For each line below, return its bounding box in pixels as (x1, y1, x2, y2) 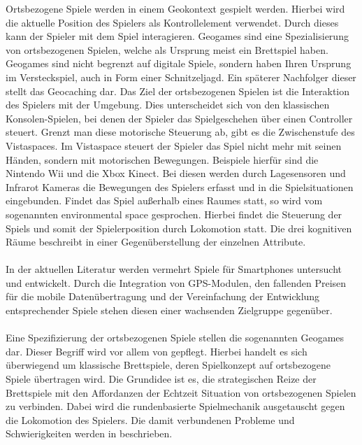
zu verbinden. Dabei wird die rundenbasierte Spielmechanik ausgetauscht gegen (6, 399, 345, 414)
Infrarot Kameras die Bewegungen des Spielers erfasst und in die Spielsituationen (6, 179, 354, 194)
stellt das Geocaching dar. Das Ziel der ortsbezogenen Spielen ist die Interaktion (6, 83, 349, 98)
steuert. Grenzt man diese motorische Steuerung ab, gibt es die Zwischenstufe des (6, 125, 355, 139)
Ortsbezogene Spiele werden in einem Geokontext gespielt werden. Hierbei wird (6, 1, 345, 15)
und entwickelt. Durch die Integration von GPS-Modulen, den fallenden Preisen (6, 275, 347, 290)
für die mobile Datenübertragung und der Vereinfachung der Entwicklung (6, 289, 320, 304)
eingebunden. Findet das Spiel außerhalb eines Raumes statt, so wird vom (6, 193, 323, 208)
